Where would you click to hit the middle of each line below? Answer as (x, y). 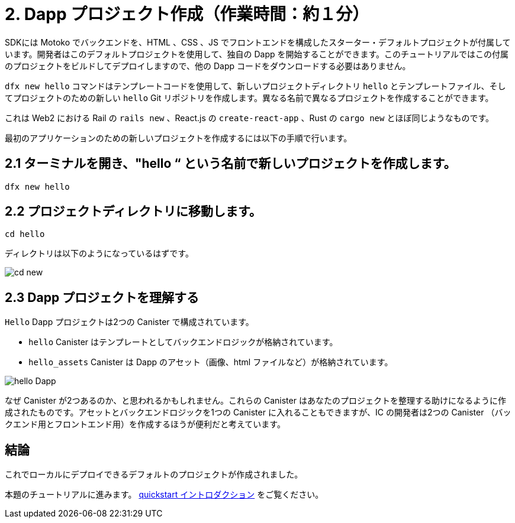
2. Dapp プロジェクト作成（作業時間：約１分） (187, 14)
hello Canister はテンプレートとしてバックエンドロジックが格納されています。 (183, 342)
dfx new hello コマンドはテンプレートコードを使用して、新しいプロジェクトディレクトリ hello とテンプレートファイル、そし (255, 86)
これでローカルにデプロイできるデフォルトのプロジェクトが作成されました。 (154, 475)
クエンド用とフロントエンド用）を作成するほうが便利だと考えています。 (145, 424)
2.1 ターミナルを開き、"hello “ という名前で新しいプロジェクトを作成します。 (231, 164)
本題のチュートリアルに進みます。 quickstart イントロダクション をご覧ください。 (164, 495)
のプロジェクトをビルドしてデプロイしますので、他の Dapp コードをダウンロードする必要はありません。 (208, 66)
